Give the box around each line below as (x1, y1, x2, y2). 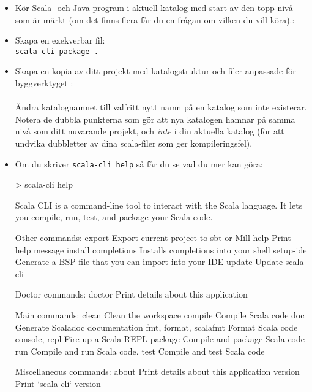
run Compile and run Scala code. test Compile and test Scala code (15, 344, 265, 357)
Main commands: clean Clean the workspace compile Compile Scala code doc (15, 309, 305, 321)
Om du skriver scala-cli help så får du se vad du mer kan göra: (15, 157, 263, 170)
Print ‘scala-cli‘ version (15, 377, 101, 390)
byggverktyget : (15, 77, 73, 90)
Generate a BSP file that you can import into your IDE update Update (15, 255, 283, 268)
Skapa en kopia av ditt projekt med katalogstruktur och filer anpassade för (15, 64, 296, 77)
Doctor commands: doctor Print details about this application (15, 288, 248, 301)
